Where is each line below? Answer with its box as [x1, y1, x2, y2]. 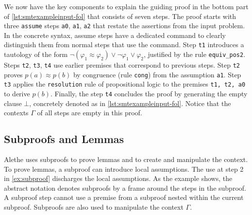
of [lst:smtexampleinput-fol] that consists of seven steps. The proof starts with [4, 11, 236, 21]
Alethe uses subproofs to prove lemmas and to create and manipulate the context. [4, 154, 248, 164]
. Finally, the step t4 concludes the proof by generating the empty [50, 89, 248, 99]
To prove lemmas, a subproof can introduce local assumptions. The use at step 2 [4, 163, 244, 174]
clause [4, 98, 22, 108]
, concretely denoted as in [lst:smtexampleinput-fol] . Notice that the [29, 98, 231, 108]
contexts [4, 107, 29, 118]
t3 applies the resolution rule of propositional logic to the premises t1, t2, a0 [4, 79, 246, 89]
